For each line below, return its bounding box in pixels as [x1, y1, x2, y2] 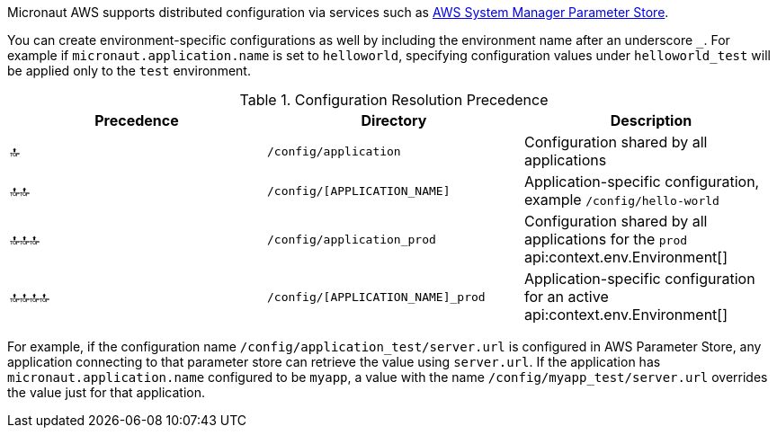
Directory [361, 111, 427, 129]
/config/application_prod [266, 232, 436, 246]
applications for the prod [523, 230, 688, 248]
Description [610, 111, 692, 129]
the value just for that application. [7, 385, 206, 400]
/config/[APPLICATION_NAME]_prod [266, 289, 486, 304]
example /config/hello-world [523, 191, 719, 209]
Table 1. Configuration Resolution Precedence [239, 91, 549, 109]
